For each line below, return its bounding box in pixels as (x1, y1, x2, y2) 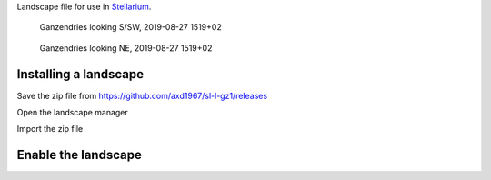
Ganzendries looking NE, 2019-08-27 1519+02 (39, 42, 213, 54)
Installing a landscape (16, 66, 145, 82)
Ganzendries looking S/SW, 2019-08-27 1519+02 (39, 22, 222, 33)
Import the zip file (16, 124, 84, 135)
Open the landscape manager (16, 107, 129, 118)
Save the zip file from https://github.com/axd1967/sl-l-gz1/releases (16, 90, 268, 101)
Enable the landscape (16, 147, 143, 163)
